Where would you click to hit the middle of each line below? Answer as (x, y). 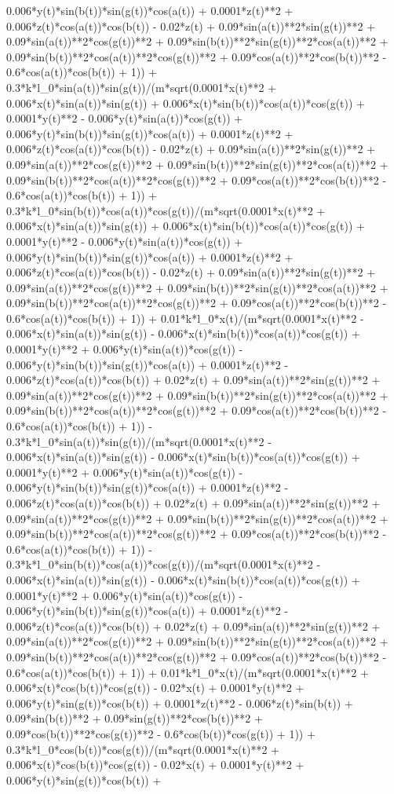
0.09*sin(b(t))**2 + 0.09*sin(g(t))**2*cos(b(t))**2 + (135, 718)
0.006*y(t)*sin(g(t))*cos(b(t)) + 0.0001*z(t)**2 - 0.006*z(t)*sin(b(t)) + (180, 703)
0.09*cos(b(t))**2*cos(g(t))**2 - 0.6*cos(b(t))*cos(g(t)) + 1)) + (161, 733)
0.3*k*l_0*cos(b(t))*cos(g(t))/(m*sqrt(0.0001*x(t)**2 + (143, 749)
